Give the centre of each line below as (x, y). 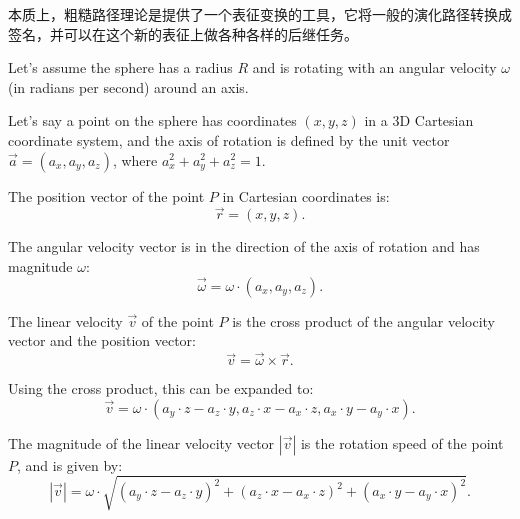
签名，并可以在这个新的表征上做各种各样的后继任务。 (183, 33)
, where (135, 159)
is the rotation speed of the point (402, 442)
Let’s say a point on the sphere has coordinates (152, 120)
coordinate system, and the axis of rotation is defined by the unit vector (229, 139)
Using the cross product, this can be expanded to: (161, 388)
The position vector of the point (106, 195)
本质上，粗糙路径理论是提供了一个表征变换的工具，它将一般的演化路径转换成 (260, 14)
